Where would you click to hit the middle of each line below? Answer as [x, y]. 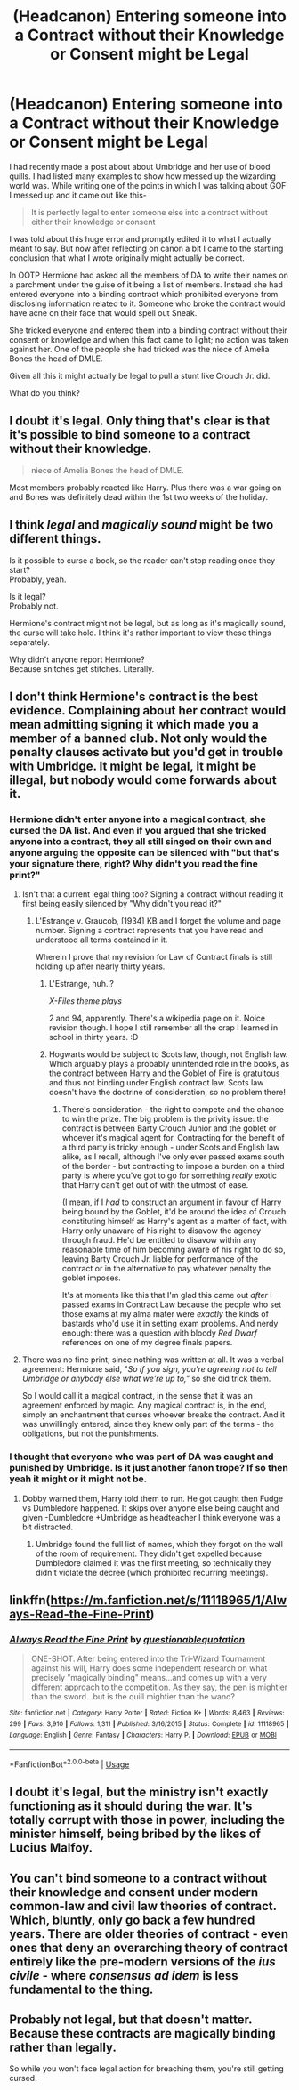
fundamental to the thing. [81, 1989]
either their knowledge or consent [93, 222]
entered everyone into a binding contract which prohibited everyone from [144, 294]
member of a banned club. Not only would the [138, 738]
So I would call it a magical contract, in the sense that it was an [137, 1396]
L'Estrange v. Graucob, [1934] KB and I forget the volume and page [158, 921]
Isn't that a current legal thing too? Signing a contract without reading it [153, 894]
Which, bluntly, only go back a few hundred [132, 1920]
